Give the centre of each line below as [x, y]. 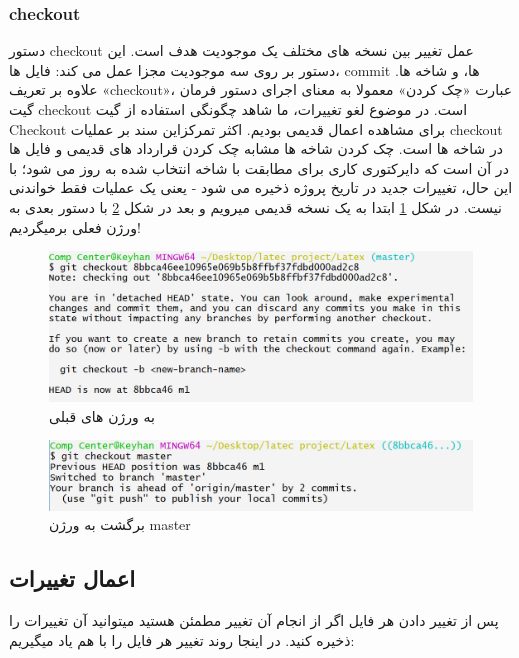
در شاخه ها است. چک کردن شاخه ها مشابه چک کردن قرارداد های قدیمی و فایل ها [256, 148]
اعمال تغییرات [72, 578]
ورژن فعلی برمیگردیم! [75, 226]
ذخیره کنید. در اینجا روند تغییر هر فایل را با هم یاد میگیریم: [182, 639]
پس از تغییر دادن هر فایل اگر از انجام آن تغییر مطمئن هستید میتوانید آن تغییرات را [254, 620]
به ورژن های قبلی [102, 415]
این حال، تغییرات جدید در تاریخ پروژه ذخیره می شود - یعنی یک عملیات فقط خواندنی [261, 187]
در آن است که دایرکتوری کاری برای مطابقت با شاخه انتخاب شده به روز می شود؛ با [259, 167]
